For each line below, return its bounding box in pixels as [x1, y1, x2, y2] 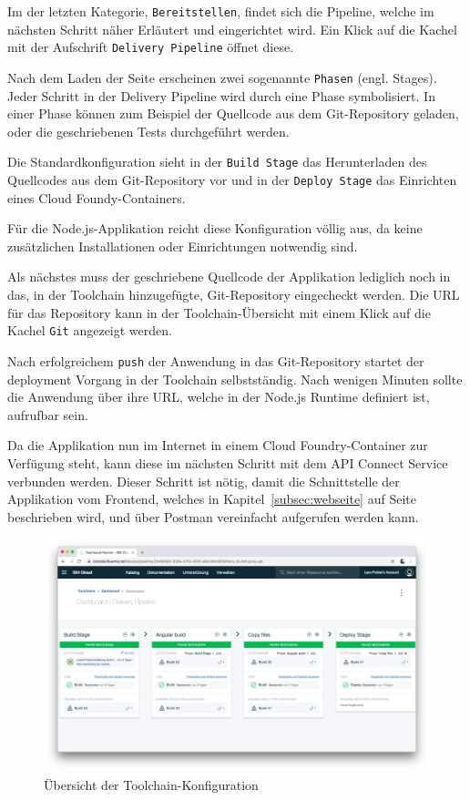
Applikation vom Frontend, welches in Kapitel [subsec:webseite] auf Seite [7, 489, 416, 508]
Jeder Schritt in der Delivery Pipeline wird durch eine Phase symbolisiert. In [7, 86, 435, 105]
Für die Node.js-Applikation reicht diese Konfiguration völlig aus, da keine [7, 219, 423, 238]
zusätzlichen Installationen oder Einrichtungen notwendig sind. [7, 236, 358, 255]
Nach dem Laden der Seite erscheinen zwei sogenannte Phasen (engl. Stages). [7, 67, 437, 87]
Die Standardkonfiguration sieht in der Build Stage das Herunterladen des [7, 152, 427, 171]
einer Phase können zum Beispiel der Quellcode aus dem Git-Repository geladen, [7, 104, 459, 123]
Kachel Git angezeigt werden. [7, 321, 172, 340]
